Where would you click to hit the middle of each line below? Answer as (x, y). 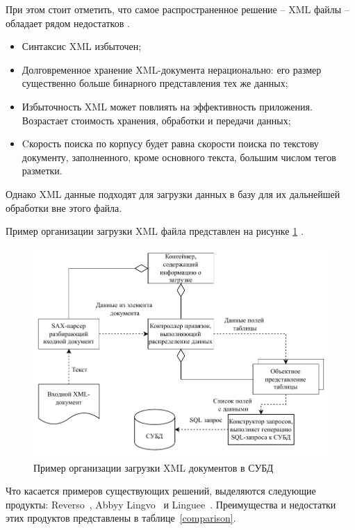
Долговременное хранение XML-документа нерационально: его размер (172, 69)
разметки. (42, 171)
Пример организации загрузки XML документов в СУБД (154, 467)
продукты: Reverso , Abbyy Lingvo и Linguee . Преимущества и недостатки (171, 504)
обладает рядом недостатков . (68, 23)
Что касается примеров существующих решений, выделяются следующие (161, 491)
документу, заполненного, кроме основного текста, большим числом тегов (179, 157)
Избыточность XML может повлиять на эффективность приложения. (167, 106)
